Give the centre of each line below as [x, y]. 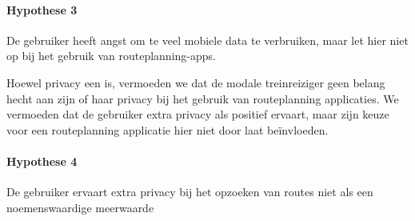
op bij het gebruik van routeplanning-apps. [111, 56]
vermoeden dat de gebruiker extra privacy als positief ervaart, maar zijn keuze [198, 114]
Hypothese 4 [42, 161]
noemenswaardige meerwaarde [80, 207]
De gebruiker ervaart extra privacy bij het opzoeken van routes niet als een [190, 192]
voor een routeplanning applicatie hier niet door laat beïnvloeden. [168, 129]
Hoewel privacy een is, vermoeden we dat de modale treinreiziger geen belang [196, 82]
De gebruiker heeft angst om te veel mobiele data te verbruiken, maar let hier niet [207, 40]
